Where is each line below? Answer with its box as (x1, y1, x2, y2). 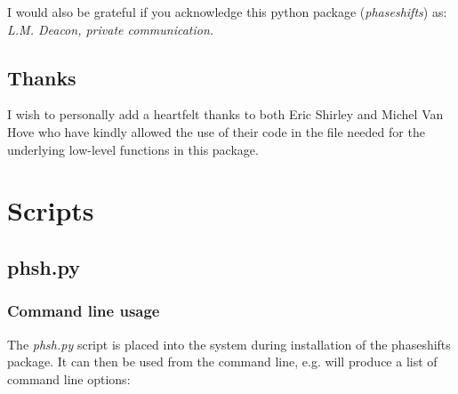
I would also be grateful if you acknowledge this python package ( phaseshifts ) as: (7, 3, 447, 20)
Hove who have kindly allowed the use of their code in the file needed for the (7, 122, 425, 141)
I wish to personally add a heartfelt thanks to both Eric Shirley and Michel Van (7, 105, 444, 124)
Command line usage (7, 300, 160, 322)
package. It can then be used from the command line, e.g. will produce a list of (7, 352, 438, 371)
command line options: (7, 369, 131, 388)
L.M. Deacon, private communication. (7, 20, 214, 38)
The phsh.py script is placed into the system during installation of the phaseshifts (7, 334, 451, 353)
